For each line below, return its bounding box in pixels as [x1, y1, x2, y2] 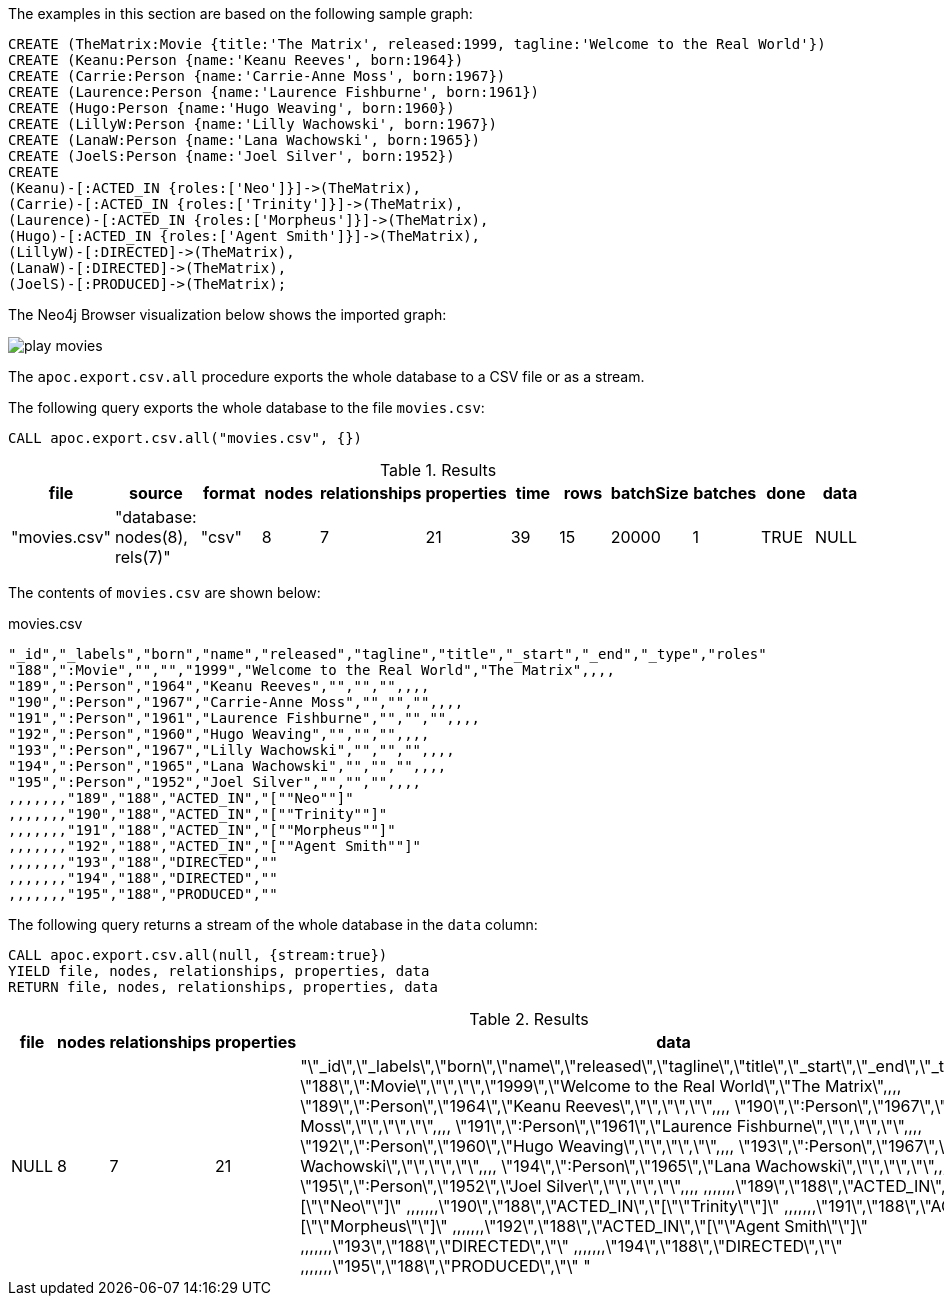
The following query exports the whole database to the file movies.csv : [8, 399, 485, 416]
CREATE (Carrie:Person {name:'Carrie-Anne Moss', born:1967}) [8, 68, 506, 84]
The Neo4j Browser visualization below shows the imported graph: [8, 306, 447, 323]
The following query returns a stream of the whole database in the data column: [8, 916, 538, 933]
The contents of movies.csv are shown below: [8, 584, 321, 601]
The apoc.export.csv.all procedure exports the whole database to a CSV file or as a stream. [8, 368, 645, 385]
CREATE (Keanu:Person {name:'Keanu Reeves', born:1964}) [8, 52, 464, 68]
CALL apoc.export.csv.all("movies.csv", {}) [8, 430, 363, 446]
